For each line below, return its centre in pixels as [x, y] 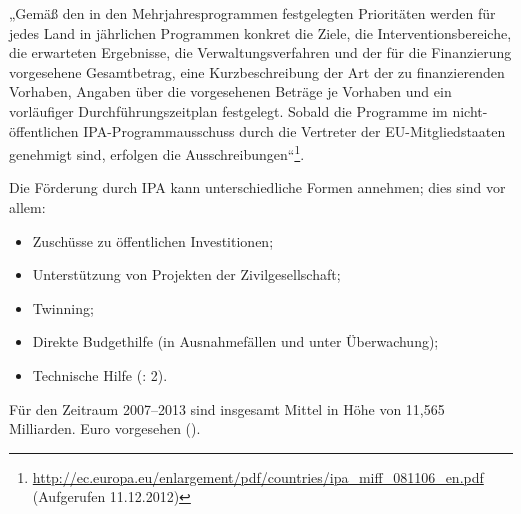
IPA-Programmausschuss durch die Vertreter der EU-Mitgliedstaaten [294, 130]
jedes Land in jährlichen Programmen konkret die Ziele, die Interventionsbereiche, [260, 32]
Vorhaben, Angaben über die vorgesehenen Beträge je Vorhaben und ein [230, 91]
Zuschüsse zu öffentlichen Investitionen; [153, 240]
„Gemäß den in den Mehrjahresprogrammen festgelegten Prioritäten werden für [252, 13]
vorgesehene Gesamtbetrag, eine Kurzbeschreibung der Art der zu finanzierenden [257, 71]
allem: [27, 207]
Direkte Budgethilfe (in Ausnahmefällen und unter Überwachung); [235, 341]
